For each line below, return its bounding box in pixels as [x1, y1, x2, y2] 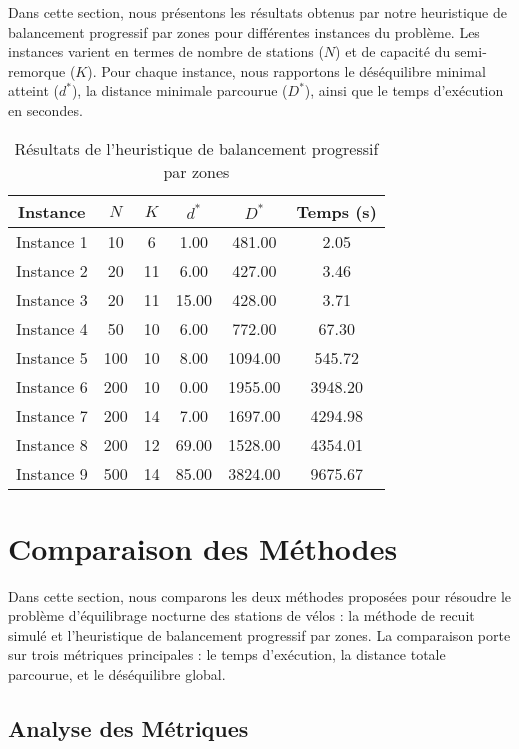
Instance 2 [16, 258, 88, 282]
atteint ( [8, 80, 59, 101]
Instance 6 [16, 374, 88, 398]
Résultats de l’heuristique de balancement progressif [14, 136, 379, 160]
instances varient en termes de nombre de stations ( [8, 41, 324, 62]
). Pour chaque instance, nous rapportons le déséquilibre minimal [87, 60, 486, 81]
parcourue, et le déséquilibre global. [8, 664, 226, 685]
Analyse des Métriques [8, 713, 249, 744]
